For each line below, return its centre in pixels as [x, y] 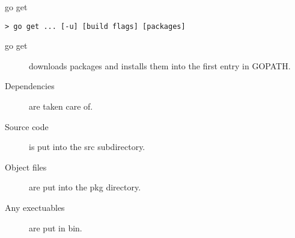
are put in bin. [56, 227]
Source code [27, 126]
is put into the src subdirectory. [87, 147]
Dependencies [30, 86]
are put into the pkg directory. [85, 187]
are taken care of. [61, 106]
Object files [26, 167]
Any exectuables [35, 207]
